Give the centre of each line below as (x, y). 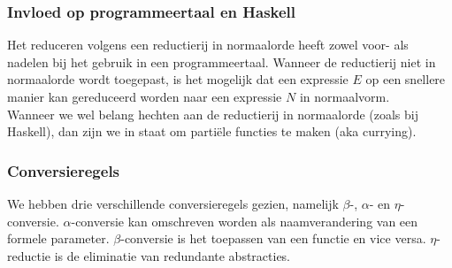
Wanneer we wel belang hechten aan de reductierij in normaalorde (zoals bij (213, 114)
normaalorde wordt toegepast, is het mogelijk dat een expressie (178, 79)
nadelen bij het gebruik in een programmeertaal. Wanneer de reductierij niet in (222, 61)
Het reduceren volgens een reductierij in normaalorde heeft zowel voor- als (208, 45)
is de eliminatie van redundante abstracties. (172, 255)
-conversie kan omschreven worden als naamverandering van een (245, 221)
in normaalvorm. (345, 96)
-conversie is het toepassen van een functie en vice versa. (273, 238)
